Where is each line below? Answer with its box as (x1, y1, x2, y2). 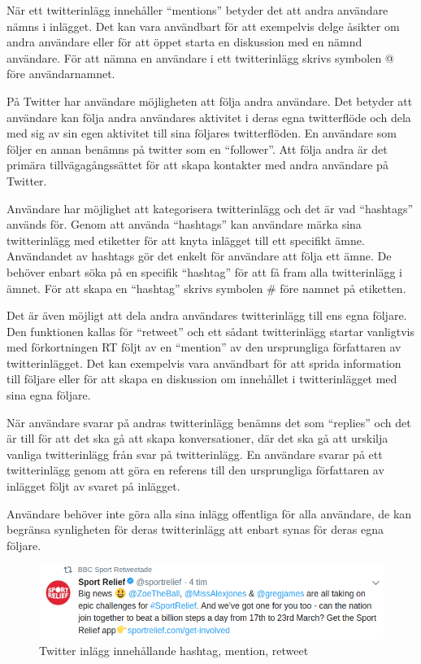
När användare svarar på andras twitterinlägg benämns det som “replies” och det (7, 413, 411, 430)
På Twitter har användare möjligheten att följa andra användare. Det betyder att (7, 92, 413, 109)
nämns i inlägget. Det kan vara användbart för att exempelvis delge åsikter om (7, 17, 400, 34)
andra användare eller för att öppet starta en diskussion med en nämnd (7, 33, 362, 50)
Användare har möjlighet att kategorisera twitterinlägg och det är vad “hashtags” (7, 199, 414, 216)
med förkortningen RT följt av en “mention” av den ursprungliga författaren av (7, 339, 401, 356)
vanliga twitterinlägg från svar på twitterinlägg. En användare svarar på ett (7, 445, 383, 462)
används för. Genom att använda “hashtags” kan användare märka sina (7, 216, 362, 233)
